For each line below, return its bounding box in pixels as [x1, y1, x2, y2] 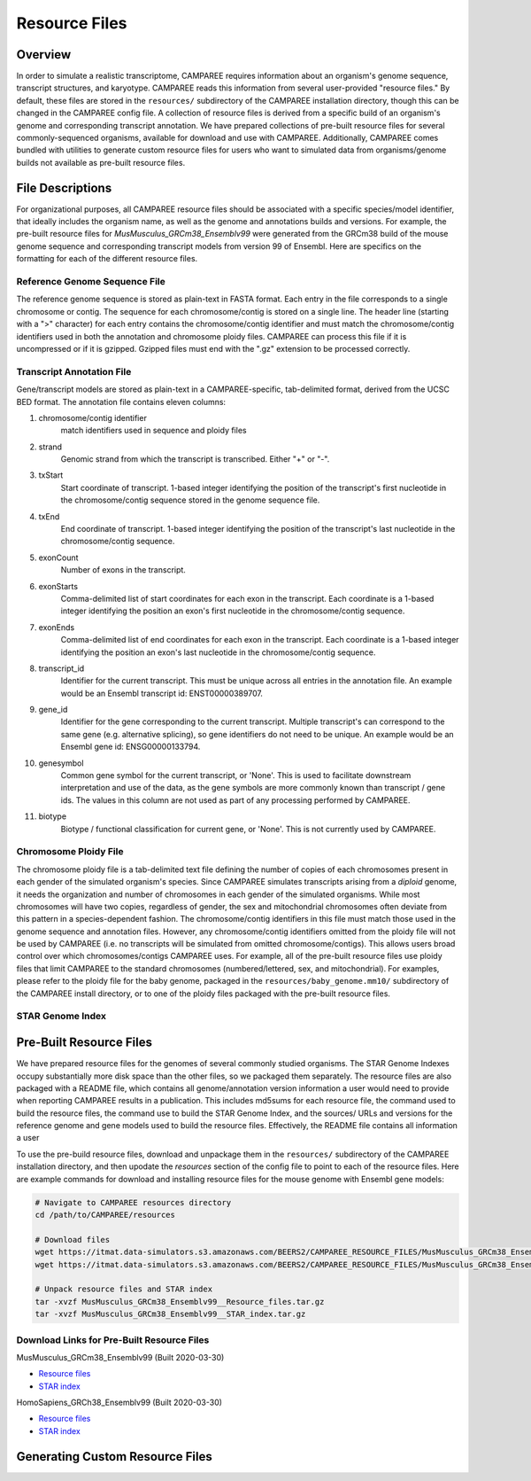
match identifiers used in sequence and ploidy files [60, 425, 247, 436]
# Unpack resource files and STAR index [35, 1284, 212, 1294]
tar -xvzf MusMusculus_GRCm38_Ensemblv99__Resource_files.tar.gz [35, 1297, 325, 1306]
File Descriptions [16, 180, 112, 195]
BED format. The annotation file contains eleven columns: [16, 396, 226, 407]
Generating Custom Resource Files [16, 1449, 212, 1464]
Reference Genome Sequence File [16, 276, 165, 288]
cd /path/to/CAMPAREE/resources [35, 1210, 176, 1220]
